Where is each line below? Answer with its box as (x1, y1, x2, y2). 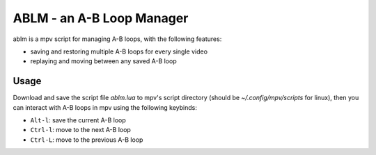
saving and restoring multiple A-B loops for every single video (30, 47, 208, 56)
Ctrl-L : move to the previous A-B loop (30, 136, 143, 144)
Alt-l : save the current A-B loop (30, 116, 127, 124)
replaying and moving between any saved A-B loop (30, 57, 177, 65)
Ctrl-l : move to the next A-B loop (30, 126, 132, 134)
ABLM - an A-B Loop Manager (13, 10, 189, 26)
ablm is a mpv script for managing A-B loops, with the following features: (13, 35, 222, 43)
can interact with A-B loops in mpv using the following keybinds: (13, 103, 198, 111)
